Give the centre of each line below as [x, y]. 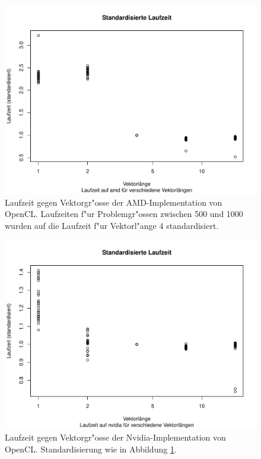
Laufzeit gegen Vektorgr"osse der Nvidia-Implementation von [115, 437]
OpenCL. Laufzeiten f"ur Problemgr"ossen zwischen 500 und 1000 [124, 214]
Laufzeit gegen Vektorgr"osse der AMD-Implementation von [114, 202]
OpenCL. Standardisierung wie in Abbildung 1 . [91, 449]
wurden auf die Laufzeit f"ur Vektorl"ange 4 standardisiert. [112, 225]
